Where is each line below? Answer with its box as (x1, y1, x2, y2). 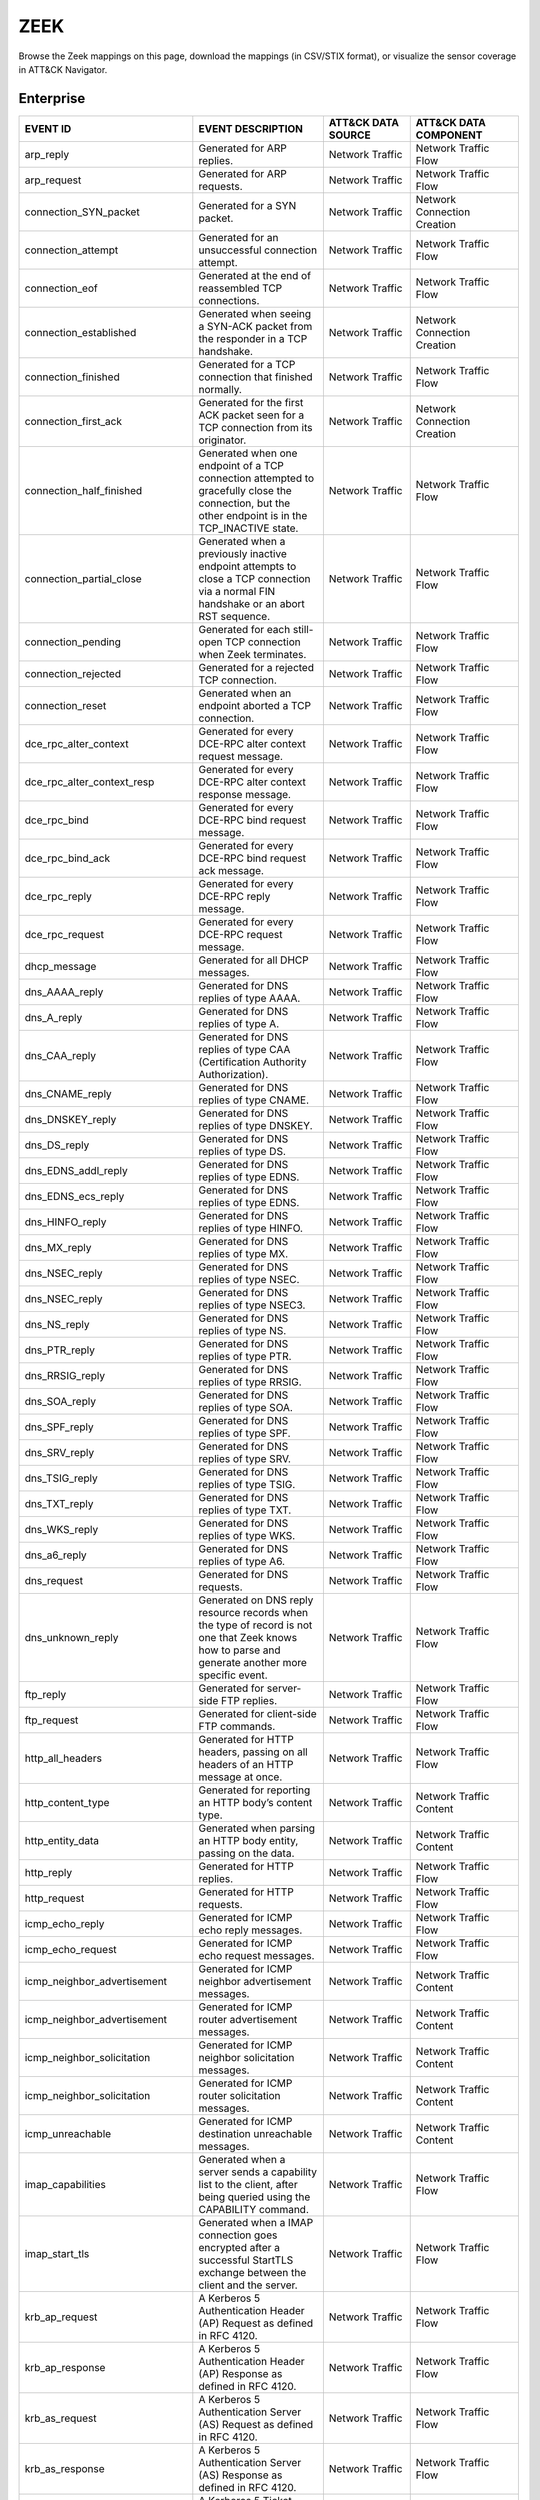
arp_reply (24, 147, 70, 161)
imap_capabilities (24, 2177, 107, 2191)
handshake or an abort (198, 596, 305, 610)
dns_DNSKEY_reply (24, 1112, 117, 1126)
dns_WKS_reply (24, 1522, 99, 1536)
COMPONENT (415, 128, 483, 142)
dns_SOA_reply (24, 1394, 97, 1408)
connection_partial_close (24, 571, 142, 585)
